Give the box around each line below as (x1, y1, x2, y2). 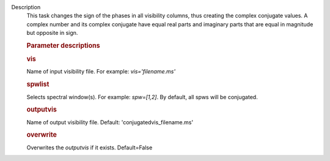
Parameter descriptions (26, 41, 100, 50)
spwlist (26, 80, 50, 89)
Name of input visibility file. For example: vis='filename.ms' (26, 68, 176, 75)
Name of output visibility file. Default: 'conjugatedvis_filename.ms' (26, 118, 194, 125)
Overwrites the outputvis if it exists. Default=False (26, 144, 153, 151)
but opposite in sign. (26, 29, 78, 37)
